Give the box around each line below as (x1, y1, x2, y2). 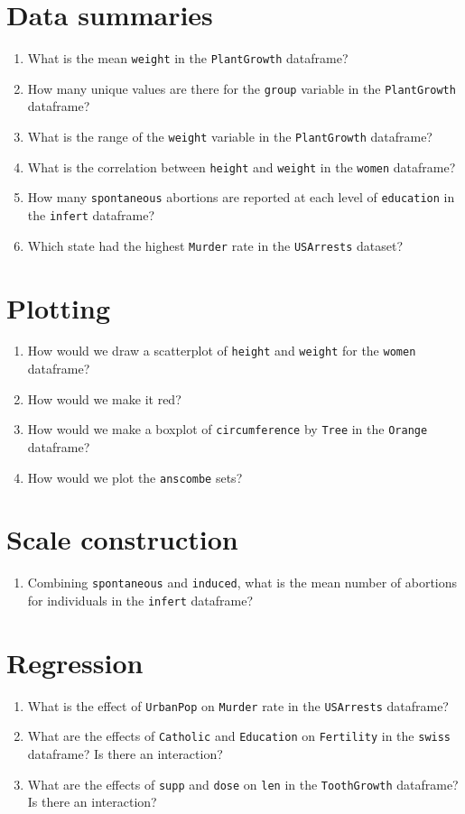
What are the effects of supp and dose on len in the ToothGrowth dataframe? (27, 774, 459, 793)
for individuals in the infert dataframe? (27, 590, 254, 609)
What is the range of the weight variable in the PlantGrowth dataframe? (27, 127, 432, 146)
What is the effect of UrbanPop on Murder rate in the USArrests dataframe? (27, 696, 449, 715)
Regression (6, 643, 144, 680)
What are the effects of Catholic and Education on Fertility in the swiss (27, 726, 451, 745)
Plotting (6, 289, 110, 326)
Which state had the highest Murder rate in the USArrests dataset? (27, 236, 404, 254)
